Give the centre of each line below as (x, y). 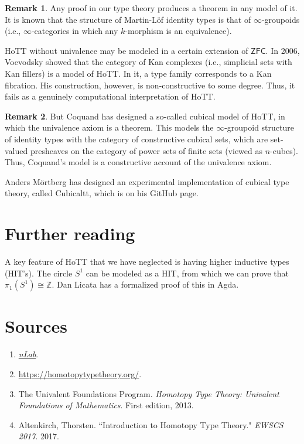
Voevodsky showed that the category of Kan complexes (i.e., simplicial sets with (148, 62)
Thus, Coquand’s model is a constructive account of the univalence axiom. (138, 162)
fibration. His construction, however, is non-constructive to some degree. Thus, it (150, 85)
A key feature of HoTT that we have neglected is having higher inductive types (147, 262)
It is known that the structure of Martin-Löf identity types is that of (128, 19)
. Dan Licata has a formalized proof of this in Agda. (145, 284)
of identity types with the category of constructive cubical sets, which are (136, 139)
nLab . (28, 354)
